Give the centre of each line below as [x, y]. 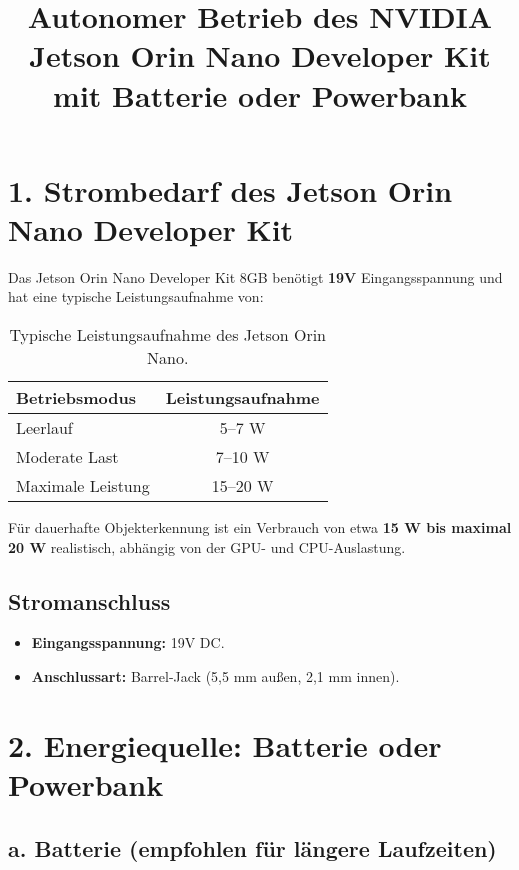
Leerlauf [44, 428]
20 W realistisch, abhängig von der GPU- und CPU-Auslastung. [207, 546]
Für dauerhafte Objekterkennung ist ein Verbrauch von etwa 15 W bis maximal [260, 527]
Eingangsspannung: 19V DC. [128, 642]
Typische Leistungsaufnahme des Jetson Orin [167, 335]
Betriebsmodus [76, 398]
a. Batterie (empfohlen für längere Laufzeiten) [252, 847]
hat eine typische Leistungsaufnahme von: [136, 296]
